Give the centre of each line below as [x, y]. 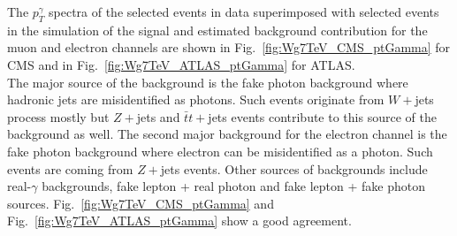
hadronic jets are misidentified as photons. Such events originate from [196, 99]
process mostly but [58, 116]
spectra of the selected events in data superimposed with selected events [244, 11]
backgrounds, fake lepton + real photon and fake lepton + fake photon [234, 186]
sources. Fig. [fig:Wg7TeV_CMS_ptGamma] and [141, 203]
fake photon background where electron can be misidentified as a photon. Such [220, 151]
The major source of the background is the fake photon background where [208, 82]
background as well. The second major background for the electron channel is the [227, 134]
